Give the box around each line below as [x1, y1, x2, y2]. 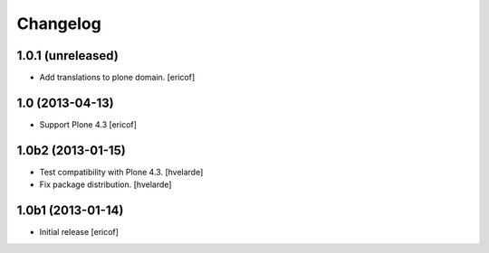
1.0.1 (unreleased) [16, 48, 120, 63]
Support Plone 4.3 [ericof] [39, 118, 138, 130]
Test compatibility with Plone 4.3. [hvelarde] [39, 166, 204, 177]
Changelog [16, 14, 101, 33]
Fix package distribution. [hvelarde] [39, 179, 172, 190]
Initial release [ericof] [39, 227, 120, 238]
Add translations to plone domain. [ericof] [39, 72, 196, 83]
